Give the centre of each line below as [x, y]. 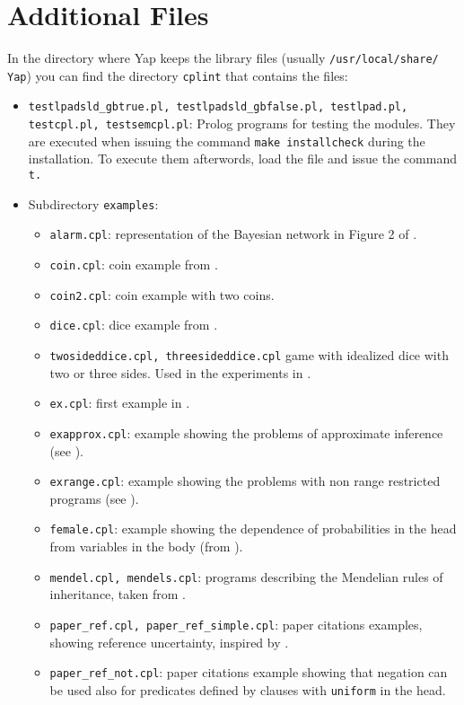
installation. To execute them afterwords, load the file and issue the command [242, 159]
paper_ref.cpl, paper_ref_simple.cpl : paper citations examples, [236, 624]
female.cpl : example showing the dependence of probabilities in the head [253, 529]
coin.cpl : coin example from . [134, 264]
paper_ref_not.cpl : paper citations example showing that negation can [249, 672]
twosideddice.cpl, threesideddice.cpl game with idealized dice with [249, 354]
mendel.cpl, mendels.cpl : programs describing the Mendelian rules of [246, 576]
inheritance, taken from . [118, 594]
